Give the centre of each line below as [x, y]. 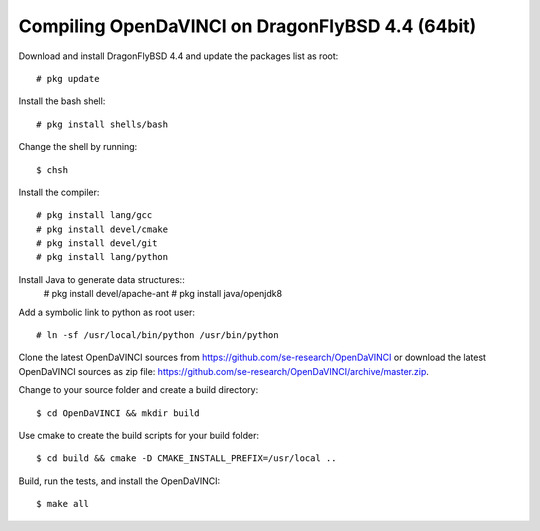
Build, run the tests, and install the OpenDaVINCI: [119, 481]
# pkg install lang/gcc [94, 215]
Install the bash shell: [62, 101]
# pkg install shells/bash [102, 124]
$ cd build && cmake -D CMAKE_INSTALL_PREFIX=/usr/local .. [186, 458]
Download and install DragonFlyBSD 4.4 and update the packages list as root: [178, 56]
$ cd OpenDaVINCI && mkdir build [118, 413]
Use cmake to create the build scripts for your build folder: [139, 435]
